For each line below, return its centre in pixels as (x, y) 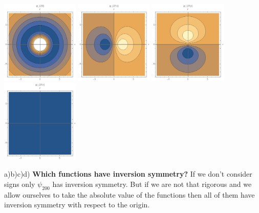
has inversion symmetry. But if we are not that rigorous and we (152, 184)
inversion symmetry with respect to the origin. (77, 205)
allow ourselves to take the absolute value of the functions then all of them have (129, 194)
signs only (20, 184)
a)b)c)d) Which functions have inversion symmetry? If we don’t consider (128, 174)
